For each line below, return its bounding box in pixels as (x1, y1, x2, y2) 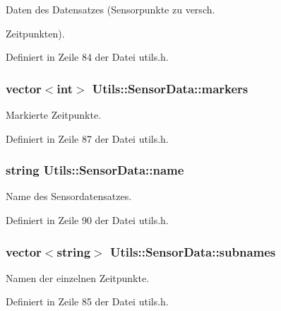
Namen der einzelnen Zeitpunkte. (6, 270, 150, 285)
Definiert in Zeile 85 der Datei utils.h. (6, 294, 169, 309)
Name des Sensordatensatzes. (6, 189, 132, 204)
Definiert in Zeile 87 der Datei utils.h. (6, 131, 169, 146)
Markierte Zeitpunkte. (6, 107, 102, 122)
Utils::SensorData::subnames (109, 242, 276, 260)
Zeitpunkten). (6, 25, 65, 40)
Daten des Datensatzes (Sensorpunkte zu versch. (6, 2, 215, 16)
